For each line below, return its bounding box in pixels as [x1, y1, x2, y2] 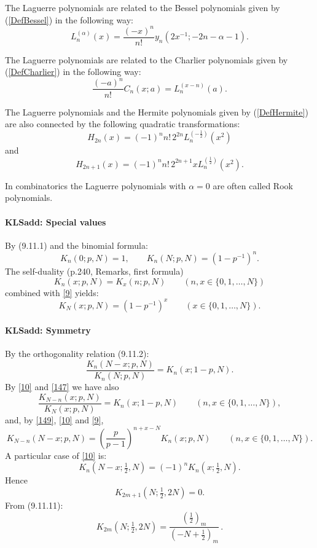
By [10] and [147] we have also [5, 380, 119, 393]
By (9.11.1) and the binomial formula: [5, 238, 148, 251]
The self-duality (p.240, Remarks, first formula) [5, 264, 184, 277]
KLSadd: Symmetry [5, 324, 91, 337]
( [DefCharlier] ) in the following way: [5, 65, 141, 78]
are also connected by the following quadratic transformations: [5, 117, 240, 130]
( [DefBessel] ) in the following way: [5, 13, 133, 26]
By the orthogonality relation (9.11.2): [5, 347, 149, 360]
